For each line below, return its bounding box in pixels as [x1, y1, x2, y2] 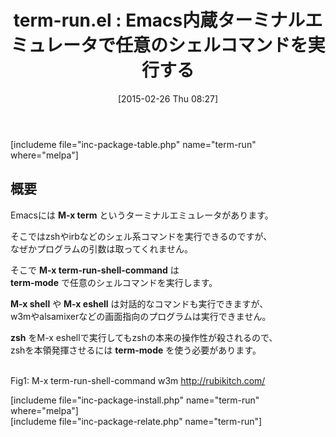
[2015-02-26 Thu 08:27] [117, 92, 219, 105]
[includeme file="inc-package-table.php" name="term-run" [10, 138, 257, 150]
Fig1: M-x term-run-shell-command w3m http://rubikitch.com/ [10, 374, 266, 386]
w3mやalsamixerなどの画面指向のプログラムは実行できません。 [10, 310, 272, 322]
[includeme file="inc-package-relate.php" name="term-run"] [10, 415, 263, 427]
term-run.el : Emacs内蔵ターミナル [13, 9, 306, 32]
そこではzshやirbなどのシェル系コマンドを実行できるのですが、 [10, 230, 273, 242]
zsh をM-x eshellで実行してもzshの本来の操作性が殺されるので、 [10, 331, 278, 343]
